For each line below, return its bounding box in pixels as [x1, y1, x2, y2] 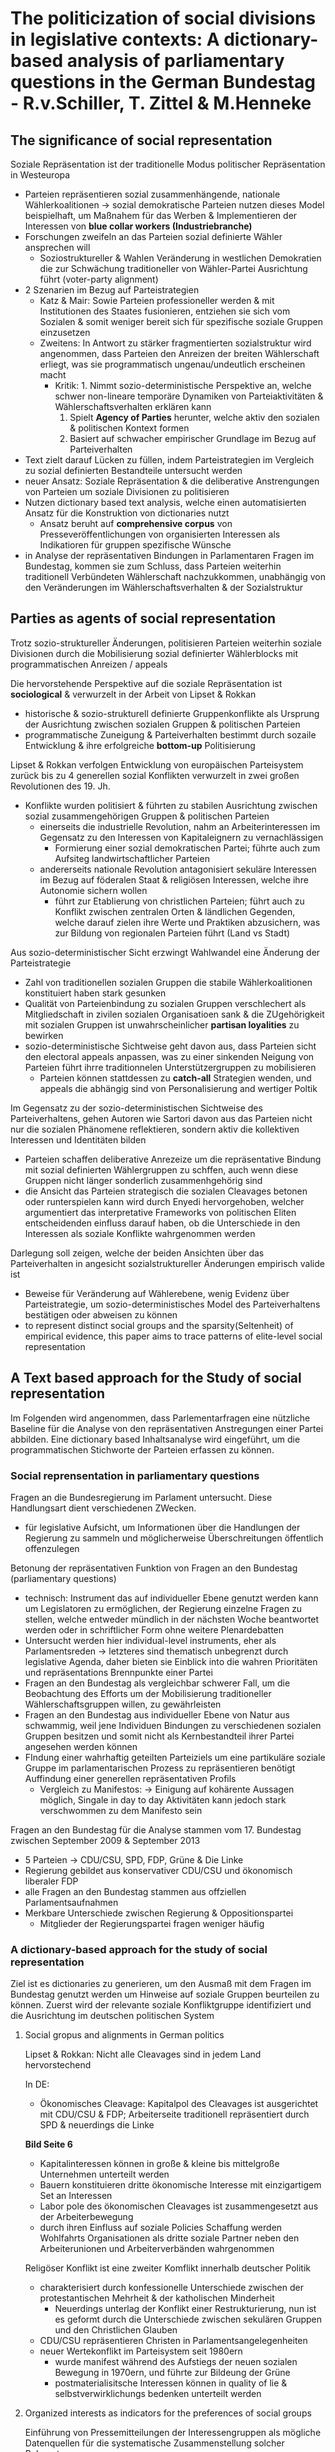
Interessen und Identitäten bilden [10, 1133, 147, 1146]
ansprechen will [24, 242, 91, 253]
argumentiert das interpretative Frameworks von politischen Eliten [24, 1206, 297, 1218]
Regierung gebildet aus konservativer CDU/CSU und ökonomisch [24, 1864, 293, 1876]
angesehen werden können [24, 1740, 138, 1752]
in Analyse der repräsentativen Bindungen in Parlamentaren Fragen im [24, 550, 315, 561]
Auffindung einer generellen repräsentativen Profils [24, 1772, 237, 1784]
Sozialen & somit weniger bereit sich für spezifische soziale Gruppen [39, 316, 323, 327]
